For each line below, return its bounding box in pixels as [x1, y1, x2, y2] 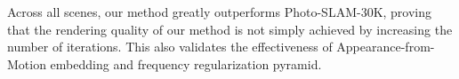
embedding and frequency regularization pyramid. [50, 54, 322, 73]
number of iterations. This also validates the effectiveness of [7, 37, 333, 56]
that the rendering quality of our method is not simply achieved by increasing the [7, 20, 453, 38]
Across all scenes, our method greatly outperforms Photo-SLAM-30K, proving [7, 3, 432, 20]
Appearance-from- [336, 37, 435, 56]
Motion [7, 54, 46, 73]
